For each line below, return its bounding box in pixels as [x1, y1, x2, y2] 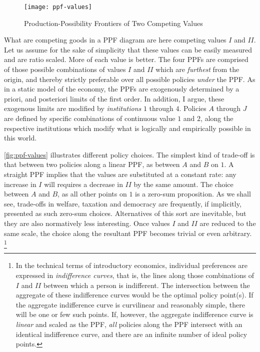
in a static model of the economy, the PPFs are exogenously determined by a [4, 83, 239, 94]
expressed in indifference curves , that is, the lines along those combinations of [15, 270, 254, 280]
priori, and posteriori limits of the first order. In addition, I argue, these [4, 93, 224, 103]
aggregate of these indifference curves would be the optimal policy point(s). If [15, 289, 253, 300]
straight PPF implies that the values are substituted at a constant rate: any [4, 168, 236, 179]
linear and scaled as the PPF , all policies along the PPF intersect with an [15, 319, 242, 329]
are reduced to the [199, 217, 256, 228]
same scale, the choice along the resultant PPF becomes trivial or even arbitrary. [4, 227, 252, 238]
